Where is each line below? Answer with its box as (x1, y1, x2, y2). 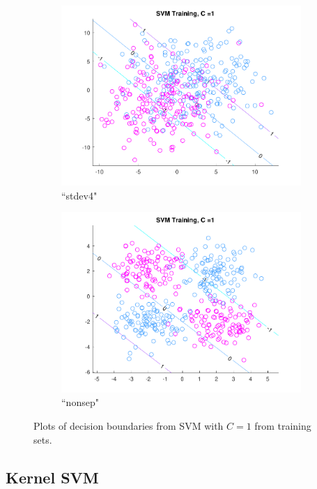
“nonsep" (61, 395, 99, 409)
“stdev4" (61, 188, 98, 202)
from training (254, 418, 311, 432)
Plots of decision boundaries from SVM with (33, 418, 224, 432)
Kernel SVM (6, 466, 99, 488)
